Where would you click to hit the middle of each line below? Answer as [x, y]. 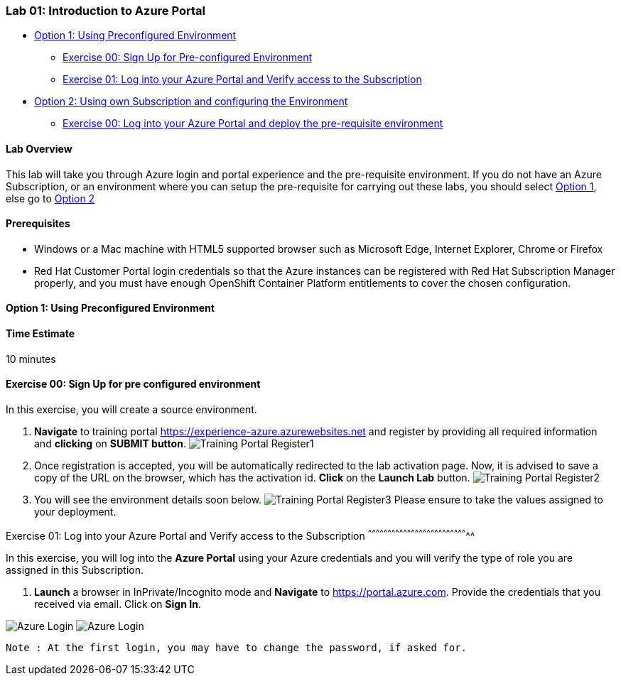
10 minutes [31, 359]
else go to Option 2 [50, 198]
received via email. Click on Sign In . [118, 604]
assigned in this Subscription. [75, 570]
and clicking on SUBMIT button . [110, 443]
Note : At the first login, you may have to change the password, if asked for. [237, 647]
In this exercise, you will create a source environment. [131, 409]
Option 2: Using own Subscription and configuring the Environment [191, 102]
